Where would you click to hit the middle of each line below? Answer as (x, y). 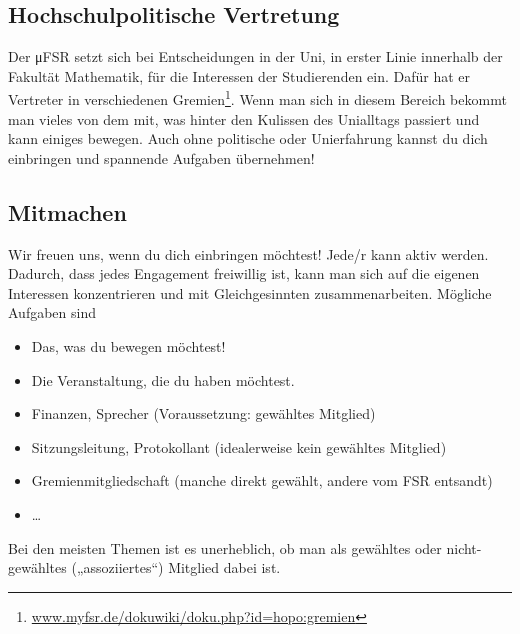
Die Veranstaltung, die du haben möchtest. (163, 379)
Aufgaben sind (52, 312)
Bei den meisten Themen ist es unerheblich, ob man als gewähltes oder (225, 547)
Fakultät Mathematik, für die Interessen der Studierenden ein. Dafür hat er (239, 75)
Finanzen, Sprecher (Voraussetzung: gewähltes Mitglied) (203, 413)
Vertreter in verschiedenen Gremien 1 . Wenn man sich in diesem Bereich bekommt (257, 98)
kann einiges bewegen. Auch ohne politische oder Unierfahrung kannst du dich (248, 138)
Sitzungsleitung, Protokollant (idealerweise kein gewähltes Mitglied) (239, 446)
